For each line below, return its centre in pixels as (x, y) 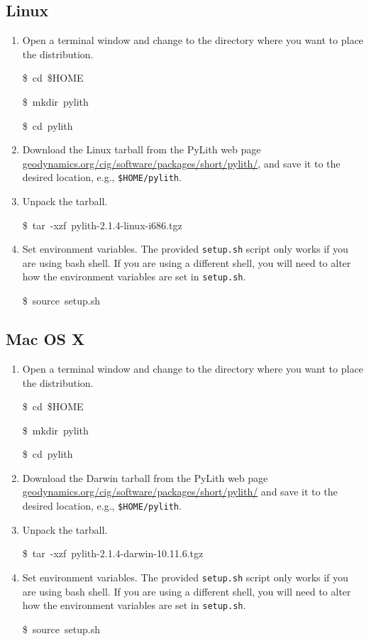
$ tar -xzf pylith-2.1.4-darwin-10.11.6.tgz (113, 553)
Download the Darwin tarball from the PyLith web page (145, 477)
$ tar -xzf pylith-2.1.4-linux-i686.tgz (102, 225)
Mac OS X (45, 339)
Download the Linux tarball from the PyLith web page (142, 149)
